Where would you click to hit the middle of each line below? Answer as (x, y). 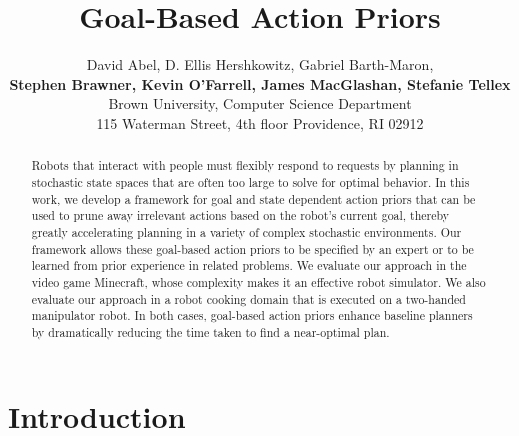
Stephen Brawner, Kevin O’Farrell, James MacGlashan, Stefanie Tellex (260, 83)
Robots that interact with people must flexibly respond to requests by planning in (245, 165)
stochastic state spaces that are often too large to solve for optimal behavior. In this (250, 181)
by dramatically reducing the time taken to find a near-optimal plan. (210, 331)
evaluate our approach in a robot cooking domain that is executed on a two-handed (248, 298)
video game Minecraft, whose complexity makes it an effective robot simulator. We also (258, 281)
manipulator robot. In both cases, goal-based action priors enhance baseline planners (252, 315)
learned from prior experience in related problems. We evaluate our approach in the (249, 265)
